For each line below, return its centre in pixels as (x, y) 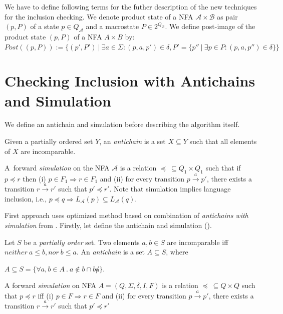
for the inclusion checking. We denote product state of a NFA (99, 16)
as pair (227, 16)
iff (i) (46, 295)
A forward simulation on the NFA (57, 168)
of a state (45, 26)
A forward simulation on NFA (50, 285)
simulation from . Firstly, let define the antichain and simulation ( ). (108, 225)
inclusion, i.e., (26, 198)
